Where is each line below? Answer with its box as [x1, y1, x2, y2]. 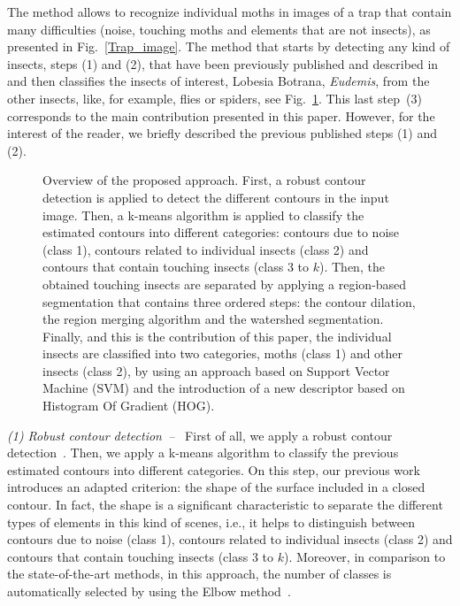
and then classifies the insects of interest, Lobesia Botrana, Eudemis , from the [7, 72, 430, 90]
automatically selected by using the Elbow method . [7, 582, 291, 600]
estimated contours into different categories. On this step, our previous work [7, 460, 420, 479]
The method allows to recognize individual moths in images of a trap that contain [7, 3, 452, 20]
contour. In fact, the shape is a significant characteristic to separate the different [7, 495, 443, 514]
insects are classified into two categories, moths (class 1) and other [42, 344, 403, 363]
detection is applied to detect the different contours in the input [42, 188, 389, 206]
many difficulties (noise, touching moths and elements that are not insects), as [7, 19, 431, 38]
